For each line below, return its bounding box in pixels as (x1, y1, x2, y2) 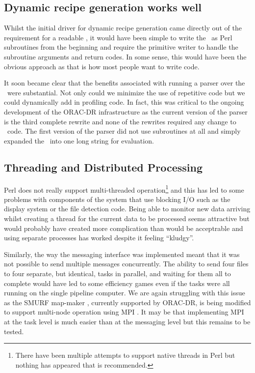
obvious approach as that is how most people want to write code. (4, 61, 200, 71)
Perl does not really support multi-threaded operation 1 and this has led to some (4, 183, 244, 195)
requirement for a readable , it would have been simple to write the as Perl (4, 32, 232, 42)
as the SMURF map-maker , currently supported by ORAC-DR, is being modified (4, 297, 251, 307)
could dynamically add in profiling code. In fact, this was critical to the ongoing (4, 97, 244, 107)
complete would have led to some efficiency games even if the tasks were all (4, 278, 230, 288)
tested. (4, 326, 24, 336)
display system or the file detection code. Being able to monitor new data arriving (4, 203, 251, 214)
